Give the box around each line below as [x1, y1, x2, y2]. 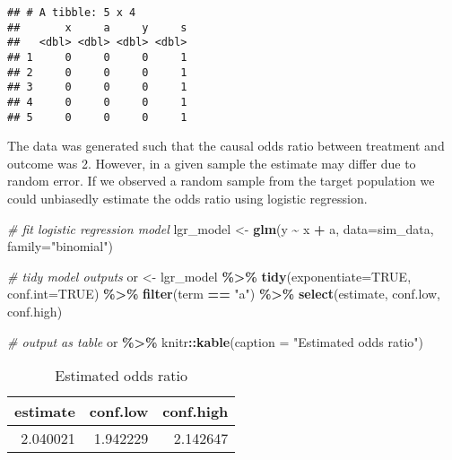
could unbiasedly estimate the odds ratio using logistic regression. [7, 189, 368, 208]
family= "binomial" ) [7, 237, 113, 256]
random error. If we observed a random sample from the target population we [7, 171, 435, 190]
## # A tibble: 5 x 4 [7, 6, 136, 19]
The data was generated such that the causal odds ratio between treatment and [7, 136, 445, 155]
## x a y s [7, 21, 187, 34]
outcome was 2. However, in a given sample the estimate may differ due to [7, 153, 416, 172]
